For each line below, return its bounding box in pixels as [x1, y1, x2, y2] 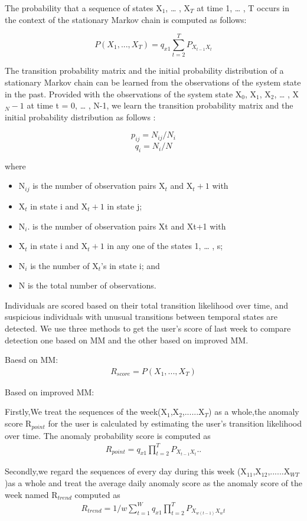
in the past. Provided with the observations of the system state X [5, 87, 242, 100]
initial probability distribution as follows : [5, 110, 156, 123]
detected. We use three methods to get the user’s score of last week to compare [5, 322, 291, 335]
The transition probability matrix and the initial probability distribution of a [5, 64, 284, 77]
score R [5, 417, 32, 430]
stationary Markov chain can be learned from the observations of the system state [5, 76, 301, 88]
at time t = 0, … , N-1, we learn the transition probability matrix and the [27, 99, 293, 112]
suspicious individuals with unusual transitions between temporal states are [5, 310, 278, 323]
